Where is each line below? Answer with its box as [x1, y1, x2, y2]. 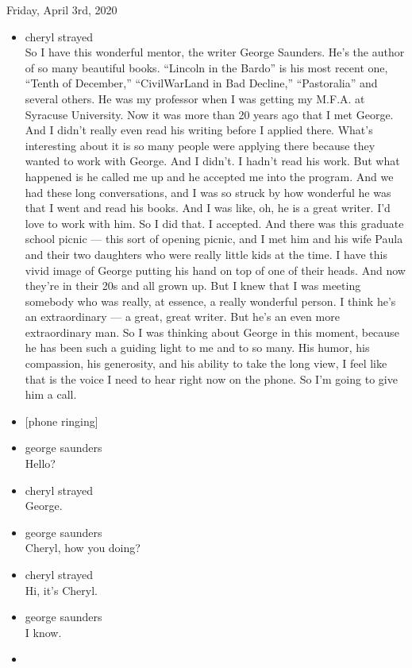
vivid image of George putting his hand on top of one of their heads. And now [25, 261, 406, 278]
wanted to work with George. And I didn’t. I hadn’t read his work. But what [25, 153, 400, 169]
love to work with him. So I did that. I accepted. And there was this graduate [25, 214, 404, 231]
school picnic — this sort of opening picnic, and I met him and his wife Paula [25, 230, 403, 247]
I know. [25, 624, 62, 640]
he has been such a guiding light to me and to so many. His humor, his [25, 339, 370, 356]
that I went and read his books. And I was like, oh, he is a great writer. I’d [25, 199, 391, 216]
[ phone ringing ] [25, 412, 98, 429]
